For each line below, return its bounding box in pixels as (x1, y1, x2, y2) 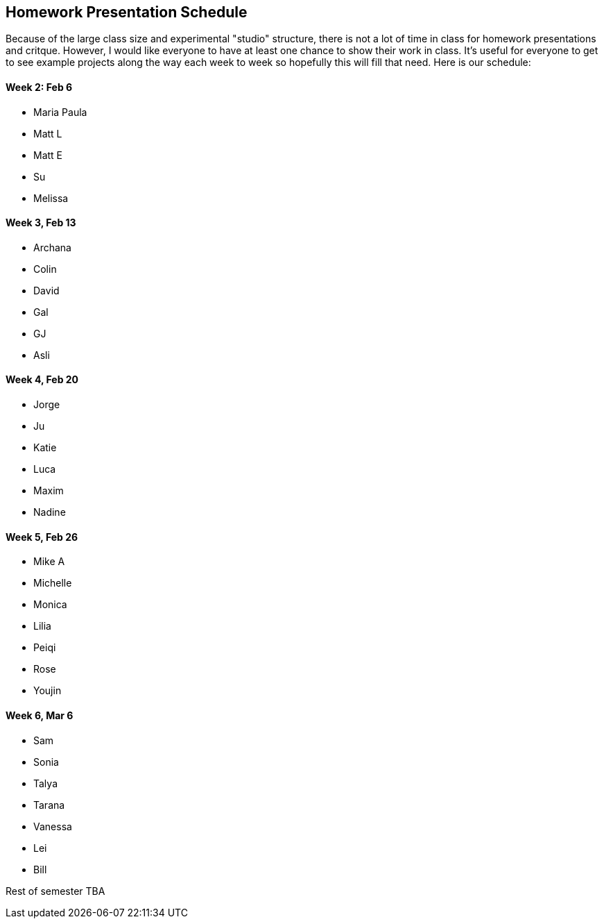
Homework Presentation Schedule (6, 3, 248, 21)
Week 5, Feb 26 (6, 530, 78, 543)
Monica (33, 598, 67, 611)
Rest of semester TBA (6, 884, 105, 897)
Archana (33, 241, 71, 253)
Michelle (33, 577, 72, 589)
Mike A (33, 555, 65, 568)
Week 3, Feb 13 (6, 217, 76, 229)
